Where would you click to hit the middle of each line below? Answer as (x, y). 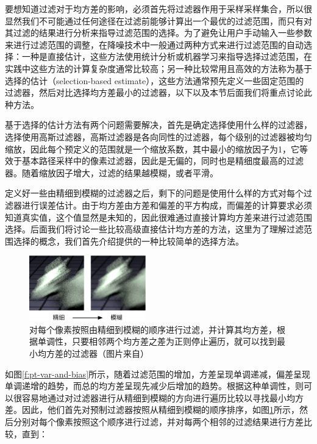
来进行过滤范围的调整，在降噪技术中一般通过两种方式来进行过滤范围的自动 (154, 44)
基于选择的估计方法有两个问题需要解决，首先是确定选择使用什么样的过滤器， (158, 125)
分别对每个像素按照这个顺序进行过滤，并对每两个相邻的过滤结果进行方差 (158, 421)
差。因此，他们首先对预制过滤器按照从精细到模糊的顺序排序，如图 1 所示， (152, 410)
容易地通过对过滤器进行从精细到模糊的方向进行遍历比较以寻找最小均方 (162, 397)
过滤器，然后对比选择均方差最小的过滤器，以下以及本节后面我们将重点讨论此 (158, 92)
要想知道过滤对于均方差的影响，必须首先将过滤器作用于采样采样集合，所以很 (158, 9)
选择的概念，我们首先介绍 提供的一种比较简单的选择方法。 (128, 241)
